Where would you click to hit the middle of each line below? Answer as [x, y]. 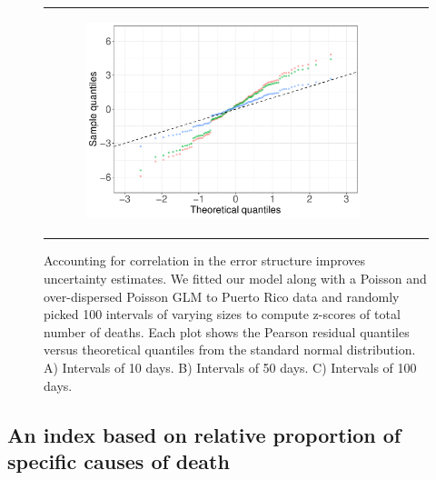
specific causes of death [119, 460]
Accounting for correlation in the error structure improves [205, 260]
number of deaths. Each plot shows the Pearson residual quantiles [227, 331]
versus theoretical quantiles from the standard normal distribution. [230, 350]
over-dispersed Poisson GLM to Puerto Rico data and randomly [222, 296]
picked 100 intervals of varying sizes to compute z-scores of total [222, 314]
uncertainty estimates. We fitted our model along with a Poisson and [235, 279]
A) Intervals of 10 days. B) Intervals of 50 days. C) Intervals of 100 [230, 367]
